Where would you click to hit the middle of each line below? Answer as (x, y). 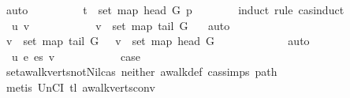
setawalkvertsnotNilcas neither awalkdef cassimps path (141, 72)
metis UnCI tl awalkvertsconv (80, 87)
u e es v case (76, 56)
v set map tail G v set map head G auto (158, 41)
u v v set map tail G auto (121, 25)
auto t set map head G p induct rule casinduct (175, 9)
